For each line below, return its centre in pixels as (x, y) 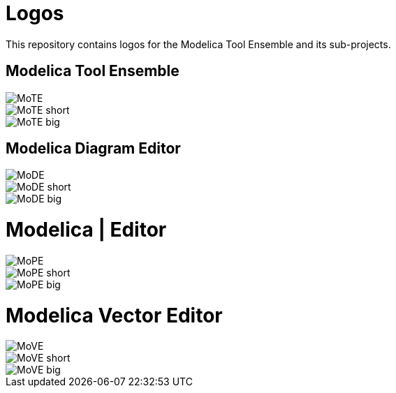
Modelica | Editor (86, 230)
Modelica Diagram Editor (93, 149)
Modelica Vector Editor (114, 315)
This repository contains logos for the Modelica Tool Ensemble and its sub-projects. (198, 44)
